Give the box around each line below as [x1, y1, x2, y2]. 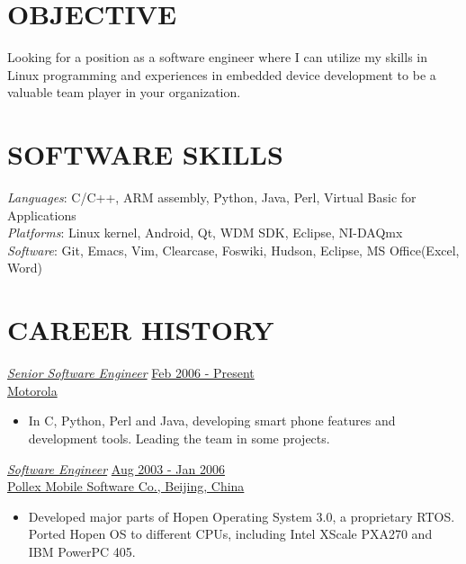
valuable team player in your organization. [7, 83, 241, 102]
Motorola [7, 380, 58, 399]
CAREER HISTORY [7, 311, 274, 348]
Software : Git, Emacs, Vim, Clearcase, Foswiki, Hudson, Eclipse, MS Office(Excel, [7, 240, 460, 259]
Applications [7, 205, 76, 224]
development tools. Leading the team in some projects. [28, 428, 330, 447]
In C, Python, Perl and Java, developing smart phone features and [28, 411, 396, 430]
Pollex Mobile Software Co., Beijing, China [7, 477, 245, 496]
